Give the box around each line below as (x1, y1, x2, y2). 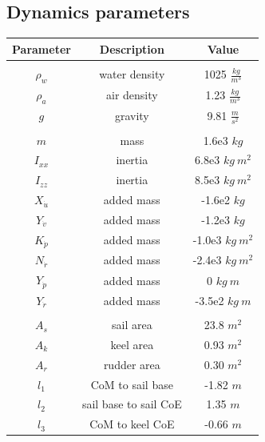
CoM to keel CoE (89, 416, 175, 432)
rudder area (103, 356, 160, 372)
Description (99, 40, 164, 57)
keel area (110, 336, 154, 352)
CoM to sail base (90, 376, 173, 392)
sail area (112, 316, 152, 333)
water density (99, 66, 165, 82)
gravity (114, 107, 149, 124)
